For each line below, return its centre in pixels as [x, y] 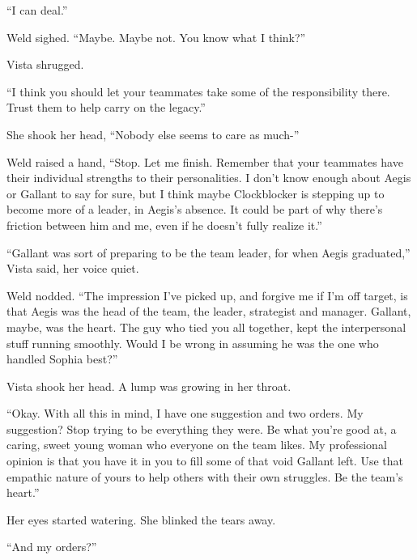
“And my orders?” [52, 547]
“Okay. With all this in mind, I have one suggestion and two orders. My [185, 413]
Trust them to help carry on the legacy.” [106, 107]
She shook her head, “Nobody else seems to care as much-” [153, 134]
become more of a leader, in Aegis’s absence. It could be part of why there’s [195, 209]
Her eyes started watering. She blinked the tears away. [141, 519]
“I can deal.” [37, 10]
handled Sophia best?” [62, 359]
